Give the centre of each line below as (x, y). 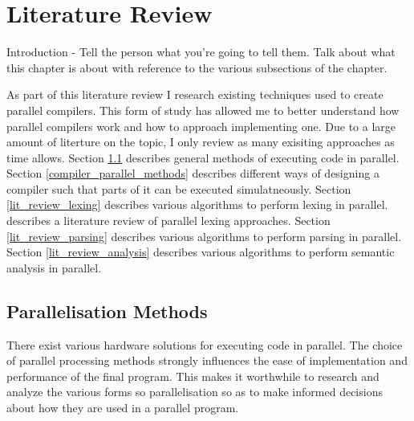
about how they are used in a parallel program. (123, 408)
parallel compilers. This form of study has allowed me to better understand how (203, 110)
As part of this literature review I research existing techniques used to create (195, 94)
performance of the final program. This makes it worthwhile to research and (193, 376)
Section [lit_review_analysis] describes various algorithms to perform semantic (201, 252)
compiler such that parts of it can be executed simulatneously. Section (179, 188)
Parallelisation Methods (107, 311)
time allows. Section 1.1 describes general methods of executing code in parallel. (203, 157)
